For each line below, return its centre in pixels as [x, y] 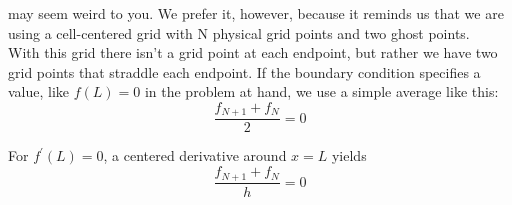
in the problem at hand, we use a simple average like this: [321, 91]
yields [349, 155]
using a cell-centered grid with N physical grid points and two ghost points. [239, 32]
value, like [39, 91]
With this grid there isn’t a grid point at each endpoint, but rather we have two [253, 52]
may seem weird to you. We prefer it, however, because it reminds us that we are [256, 13]
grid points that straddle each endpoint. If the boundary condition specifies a [244, 71]
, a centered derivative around [195, 155]
